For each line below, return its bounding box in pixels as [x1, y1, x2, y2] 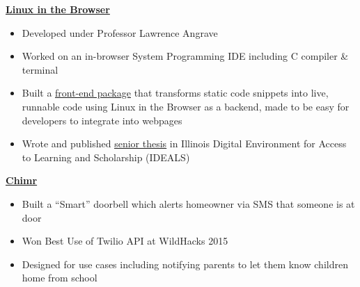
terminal [22, 62, 58, 76]
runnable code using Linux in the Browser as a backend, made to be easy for [22, 99, 350, 113]
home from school [22, 270, 97, 285]
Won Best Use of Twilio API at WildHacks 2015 [22, 233, 228, 248]
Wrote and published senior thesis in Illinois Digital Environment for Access [22, 136, 347, 151]
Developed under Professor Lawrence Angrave [22, 25, 218, 40]
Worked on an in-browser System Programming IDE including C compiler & [22, 49, 349, 63]
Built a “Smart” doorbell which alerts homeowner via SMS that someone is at [22, 196, 355, 211]
